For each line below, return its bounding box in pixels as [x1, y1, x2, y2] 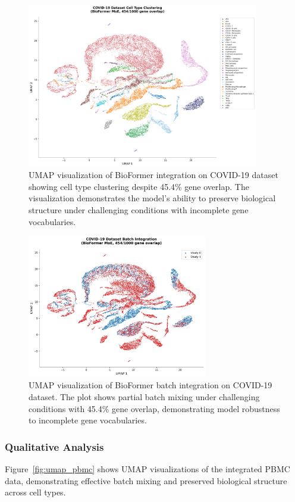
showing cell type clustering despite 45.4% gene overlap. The [29, 180, 249, 192]
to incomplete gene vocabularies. [29, 414, 147, 426]
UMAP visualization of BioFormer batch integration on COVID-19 [29, 379, 272, 391]
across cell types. [5, 486, 66, 498]
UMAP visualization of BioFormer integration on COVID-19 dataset [29, 169, 278, 181]
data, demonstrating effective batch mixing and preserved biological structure [5, 474, 287, 487]
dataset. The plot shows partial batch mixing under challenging [29, 390, 260, 403]
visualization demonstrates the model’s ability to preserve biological [29, 192, 276, 204]
